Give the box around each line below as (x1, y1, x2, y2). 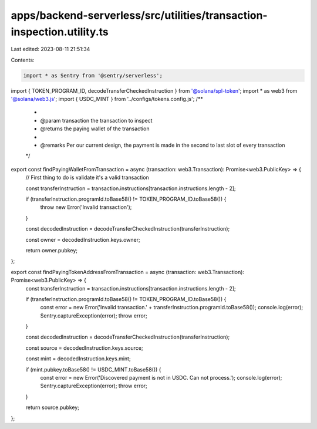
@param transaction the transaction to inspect (40, 117, 153, 124)
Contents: (11, 56, 35, 63)
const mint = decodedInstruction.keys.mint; (25, 355, 131, 362)
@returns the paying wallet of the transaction (40, 125, 150, 132)
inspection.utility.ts (11, 25, 109, 38)
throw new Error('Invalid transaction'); (40, 204, 132, 211)
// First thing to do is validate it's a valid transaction (25, 174, 149, 181)
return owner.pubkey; (25, 246, 77, 254)
